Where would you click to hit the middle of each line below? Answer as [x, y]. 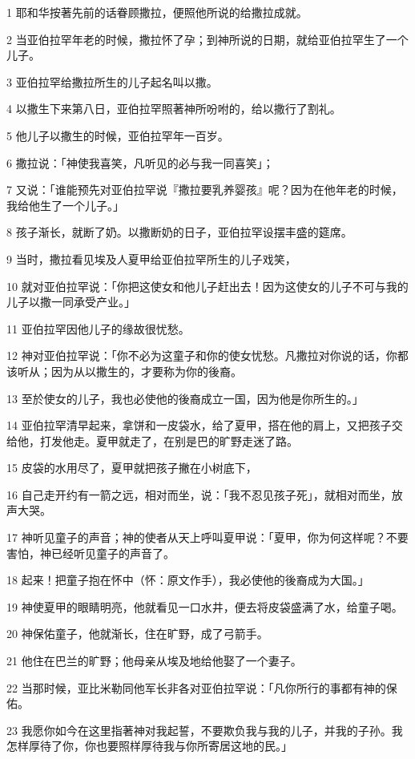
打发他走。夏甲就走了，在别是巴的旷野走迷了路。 [169, 440]
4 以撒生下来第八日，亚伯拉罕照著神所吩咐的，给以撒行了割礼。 [174, 109]
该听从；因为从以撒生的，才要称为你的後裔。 [124, 371]
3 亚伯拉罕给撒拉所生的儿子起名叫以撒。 [112, 81]
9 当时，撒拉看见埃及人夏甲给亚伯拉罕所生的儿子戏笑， [151, 258]
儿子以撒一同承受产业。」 [71, 302]
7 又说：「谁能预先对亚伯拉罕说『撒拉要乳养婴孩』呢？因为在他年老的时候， [205, 190]
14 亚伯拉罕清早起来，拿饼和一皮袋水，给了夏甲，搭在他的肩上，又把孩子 [199, 425]
